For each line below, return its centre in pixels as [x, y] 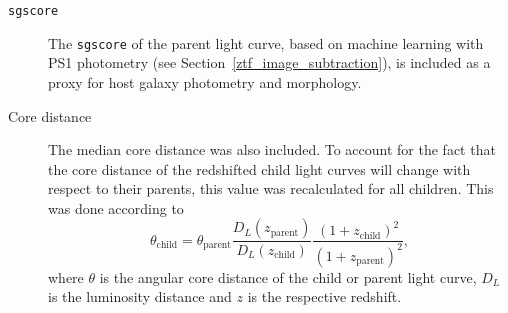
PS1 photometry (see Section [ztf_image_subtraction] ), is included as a [269, 62]
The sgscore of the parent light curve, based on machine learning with [266, 42]
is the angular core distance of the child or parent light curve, [288, 276]
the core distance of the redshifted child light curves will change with [259, 168]
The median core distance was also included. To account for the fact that [272, 149]
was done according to [116, 207]
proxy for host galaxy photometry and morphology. [205, 81]
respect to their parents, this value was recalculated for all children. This [271, 188]
